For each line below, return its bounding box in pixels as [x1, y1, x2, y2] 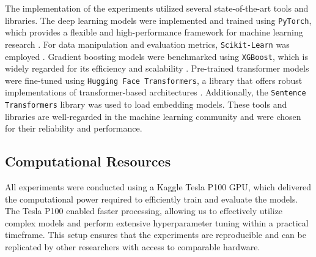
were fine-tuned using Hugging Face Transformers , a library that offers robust [5, 73, 303, 86]
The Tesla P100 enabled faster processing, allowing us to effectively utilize [5, 204, 283, 217]
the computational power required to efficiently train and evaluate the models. [5, 192, 298, 205]
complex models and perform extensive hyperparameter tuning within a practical [5, 216, 309, 229]
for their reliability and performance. [5, 122, 142, 135]
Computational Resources [5, 152, 171, 171]
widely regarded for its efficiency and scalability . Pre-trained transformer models [5, 62, 309, 75]
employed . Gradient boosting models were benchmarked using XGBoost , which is [5, 50, 308, 62]
